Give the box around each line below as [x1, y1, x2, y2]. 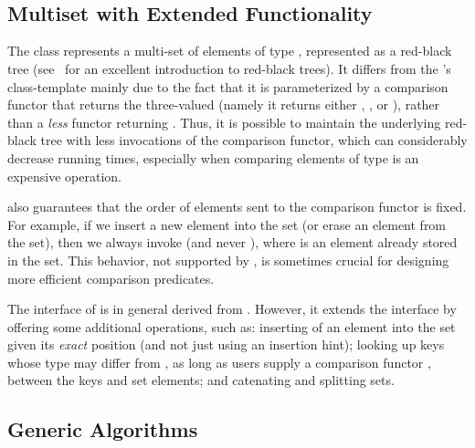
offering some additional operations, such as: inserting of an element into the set [7, 317, 456, 336]
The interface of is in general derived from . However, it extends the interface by [7, 299, 457, 318]
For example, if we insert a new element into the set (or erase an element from [7, 214, 447, 234]
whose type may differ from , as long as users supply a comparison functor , [7, 352, 431, 371]
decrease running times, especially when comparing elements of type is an [7, 148, 419, 167]
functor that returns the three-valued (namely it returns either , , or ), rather [7, 95, 440, 114]
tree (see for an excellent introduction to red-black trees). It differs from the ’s [7, 58, 451, 78]
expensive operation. [7, 166, 121, 185]
